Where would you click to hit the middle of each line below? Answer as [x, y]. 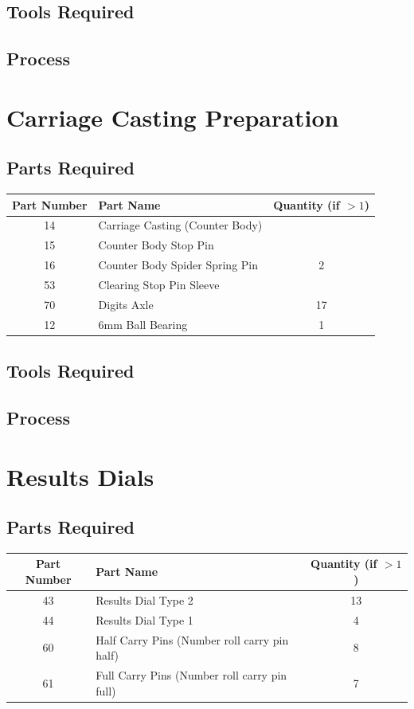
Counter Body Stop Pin [156, 245]
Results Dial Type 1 [145, 619]
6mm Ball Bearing [143, 324]
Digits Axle [126, 304]
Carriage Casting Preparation [173, 117]
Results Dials [80, 476]
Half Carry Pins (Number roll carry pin [192, 639]
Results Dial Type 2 [145, 599]
